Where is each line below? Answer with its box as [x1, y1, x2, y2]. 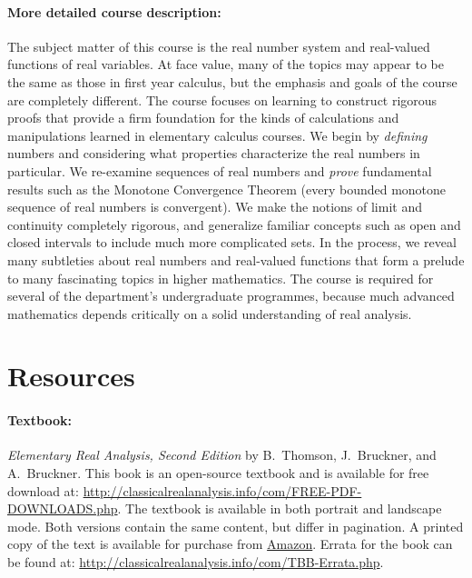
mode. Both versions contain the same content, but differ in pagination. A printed [7, 516, 464, 535]
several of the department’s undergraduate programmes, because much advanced [7, 286, 455, 305]
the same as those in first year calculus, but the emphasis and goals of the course [7, 72, 457, 91]
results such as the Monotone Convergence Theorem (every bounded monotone [7, 179, 447, 198]
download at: [7, 481, 79, 500]
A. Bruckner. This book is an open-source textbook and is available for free [7, 463, 429, 483]
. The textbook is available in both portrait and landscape [117, 499, 442, 518]
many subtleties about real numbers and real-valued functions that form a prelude [7, 250, 465, 269]
